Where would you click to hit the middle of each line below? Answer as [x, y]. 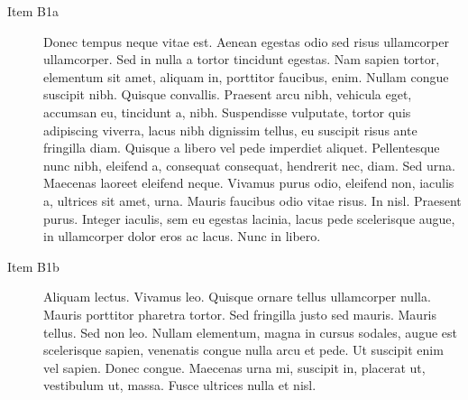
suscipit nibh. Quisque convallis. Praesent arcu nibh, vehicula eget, [228, 94]
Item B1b [33, 266]
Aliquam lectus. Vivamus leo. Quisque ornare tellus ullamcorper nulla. [237, 297]
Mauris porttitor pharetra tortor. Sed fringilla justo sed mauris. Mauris [240, 314]
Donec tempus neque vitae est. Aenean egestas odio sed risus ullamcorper [246, 41]
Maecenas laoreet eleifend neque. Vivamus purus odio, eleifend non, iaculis [249, 183]
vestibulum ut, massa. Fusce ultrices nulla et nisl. [180, 385]
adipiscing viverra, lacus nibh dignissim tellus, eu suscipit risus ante [230, 130]
